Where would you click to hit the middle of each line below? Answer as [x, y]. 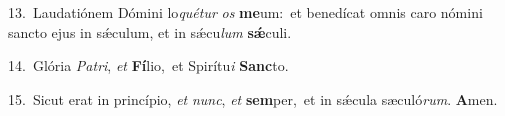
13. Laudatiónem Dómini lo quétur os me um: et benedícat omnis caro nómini [245, 12]
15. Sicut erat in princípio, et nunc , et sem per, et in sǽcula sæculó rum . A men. [253, 98]
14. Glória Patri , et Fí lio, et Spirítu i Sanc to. [148, 65]
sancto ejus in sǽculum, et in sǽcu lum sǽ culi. [150, 31]
